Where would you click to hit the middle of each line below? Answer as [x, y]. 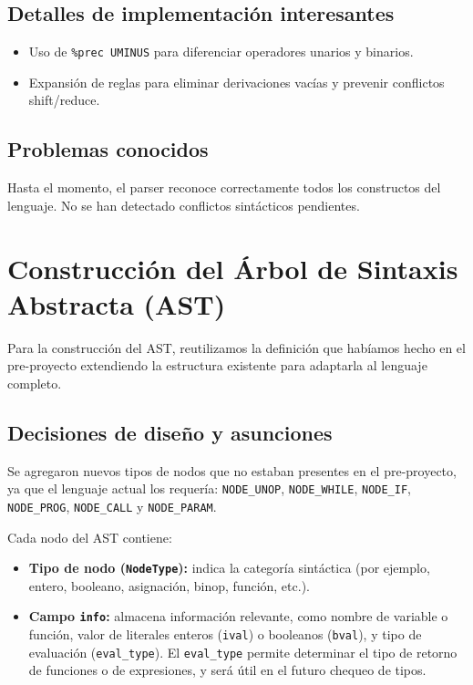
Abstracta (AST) [117, 303]
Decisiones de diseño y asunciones [170, 432]
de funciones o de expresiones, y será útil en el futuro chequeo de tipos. [227, 670]
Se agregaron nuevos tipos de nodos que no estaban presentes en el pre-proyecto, [232, 470]
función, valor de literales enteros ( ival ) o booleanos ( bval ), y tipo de [225, 634]
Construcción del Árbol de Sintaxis [233, 268]
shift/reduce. [64, 100]
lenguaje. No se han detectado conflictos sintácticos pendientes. [184, 205]
